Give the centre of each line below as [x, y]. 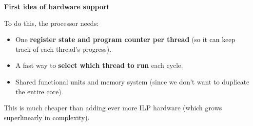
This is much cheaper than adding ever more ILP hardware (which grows [113, 108]
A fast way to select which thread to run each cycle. [99, 65]
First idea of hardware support [57, 6]
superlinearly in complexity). [47, 117]
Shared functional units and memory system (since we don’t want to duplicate [132, 81]
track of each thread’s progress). [63, 49]
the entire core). [39, 91]
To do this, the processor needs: [51, 23]
